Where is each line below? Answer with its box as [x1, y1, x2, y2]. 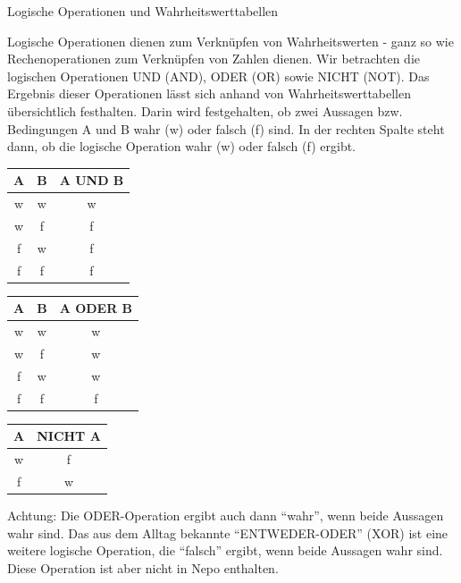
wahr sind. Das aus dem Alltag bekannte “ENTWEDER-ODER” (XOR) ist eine [7, 523, 448, 542]
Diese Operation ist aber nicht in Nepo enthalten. [7, 558, 279, 577]
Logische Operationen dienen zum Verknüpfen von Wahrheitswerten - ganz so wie [7, 31, 454, 50]
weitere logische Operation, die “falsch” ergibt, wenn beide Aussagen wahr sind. [7, 541, 443, 560]
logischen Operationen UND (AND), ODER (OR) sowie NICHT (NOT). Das [7, 66, 430, 85]
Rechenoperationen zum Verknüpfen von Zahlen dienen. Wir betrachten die [7, 49, 420, 68]
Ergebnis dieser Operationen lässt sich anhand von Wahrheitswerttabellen [7, 84, 412, 103]
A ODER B [59, 299, 133, 317]
